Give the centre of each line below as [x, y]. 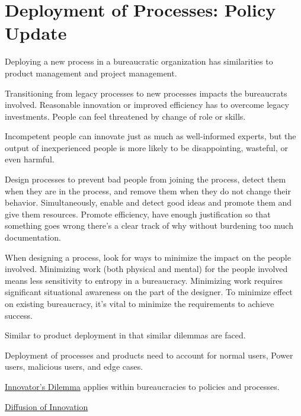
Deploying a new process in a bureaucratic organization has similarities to [139, 61]
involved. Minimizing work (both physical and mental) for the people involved [146, 269]
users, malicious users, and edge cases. [74, 367]
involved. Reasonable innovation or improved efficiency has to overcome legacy [147, 105]
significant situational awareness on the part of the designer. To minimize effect [149, 292]
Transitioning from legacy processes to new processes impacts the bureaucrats [146, 93]
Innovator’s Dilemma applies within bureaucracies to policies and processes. [142, 386]
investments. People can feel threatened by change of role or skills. [125, 116]
